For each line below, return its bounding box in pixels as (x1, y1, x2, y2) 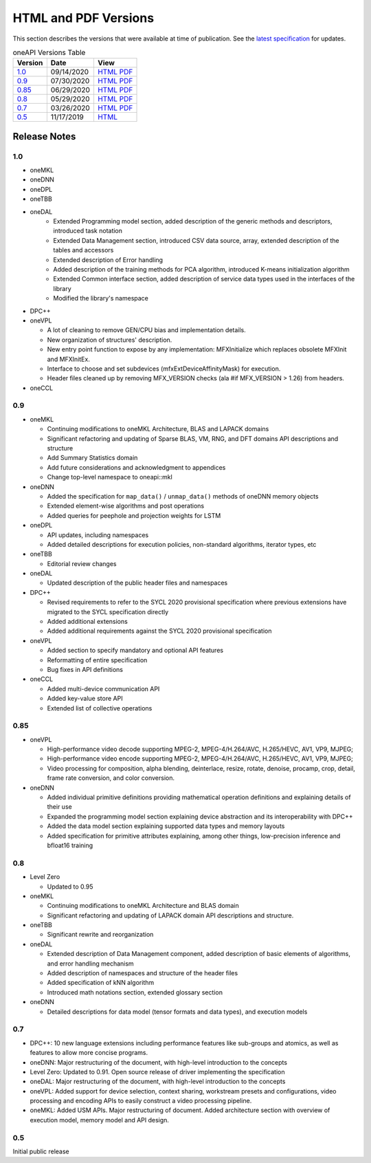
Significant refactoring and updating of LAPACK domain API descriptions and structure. (47, 911, 294, 920)
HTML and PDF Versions (12, 10, 155, 25)
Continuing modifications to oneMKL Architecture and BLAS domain (47, 902, 240, 910)
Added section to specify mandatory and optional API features (47, 646, 223, 655)
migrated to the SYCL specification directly (47, 607, 169, 616)
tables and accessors (53, 246, 114, 254)
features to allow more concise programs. (30, 1049, 148, 1057)
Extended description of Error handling (53, 255, 164, 264)
